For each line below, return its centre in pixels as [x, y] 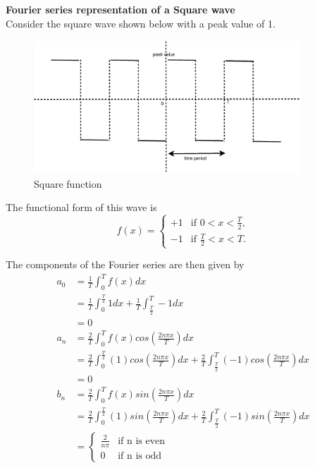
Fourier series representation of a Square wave [121, 9]
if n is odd [140, 456]
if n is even [142, 441]
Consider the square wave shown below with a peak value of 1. [141, 23]
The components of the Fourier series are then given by [125, 264]
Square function [68, 183]
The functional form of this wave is [81, 207]
